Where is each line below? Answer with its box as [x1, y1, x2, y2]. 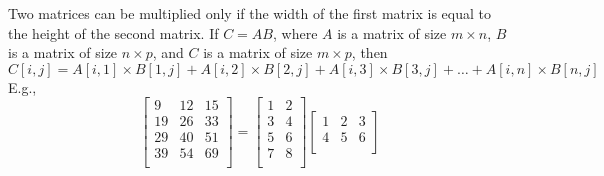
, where [272, 22, 318, 43]
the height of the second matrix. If [8, 22, 219, 43]
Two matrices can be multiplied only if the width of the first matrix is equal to [8, 3, 491, 23]
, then [351, 42, 388, 63]
